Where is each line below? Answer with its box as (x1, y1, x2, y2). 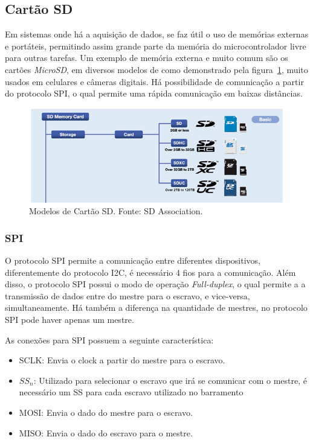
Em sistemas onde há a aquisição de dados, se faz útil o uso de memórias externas (5, 28, 309, 40)
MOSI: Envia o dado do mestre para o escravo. (19, 406, 193, 418)
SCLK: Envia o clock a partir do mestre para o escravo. (19, 354, 225, 366)
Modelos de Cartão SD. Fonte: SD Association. (29, 205, 203, 217)
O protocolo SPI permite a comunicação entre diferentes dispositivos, (5, 253, 260, 266)
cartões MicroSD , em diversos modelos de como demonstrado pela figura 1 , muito (5, 63, 308, 75)
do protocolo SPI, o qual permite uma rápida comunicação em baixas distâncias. (5, 87, 303, 100)
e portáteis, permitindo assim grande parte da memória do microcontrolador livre (5, 39, 306, 52)
